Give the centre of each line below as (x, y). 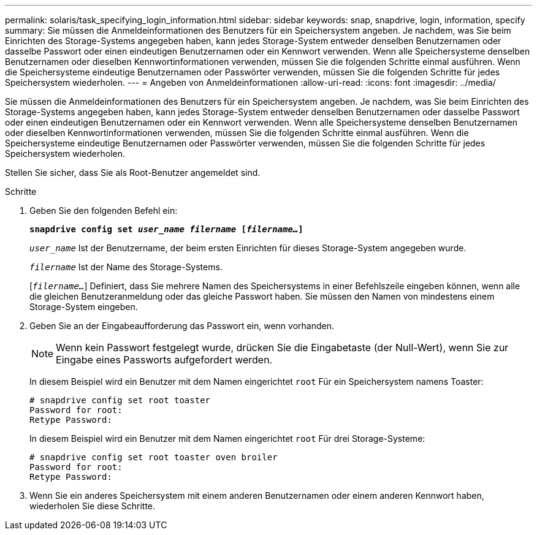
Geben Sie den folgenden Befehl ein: (104, 211)
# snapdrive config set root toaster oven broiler (154, 457)
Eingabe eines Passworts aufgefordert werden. (164, 360)
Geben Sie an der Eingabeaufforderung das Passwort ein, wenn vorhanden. (182, 326)
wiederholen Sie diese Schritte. (93, 506)
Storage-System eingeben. (84, 307)
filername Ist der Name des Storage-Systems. (126, 267)
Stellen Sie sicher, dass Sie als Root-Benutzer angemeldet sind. (133, 173)
